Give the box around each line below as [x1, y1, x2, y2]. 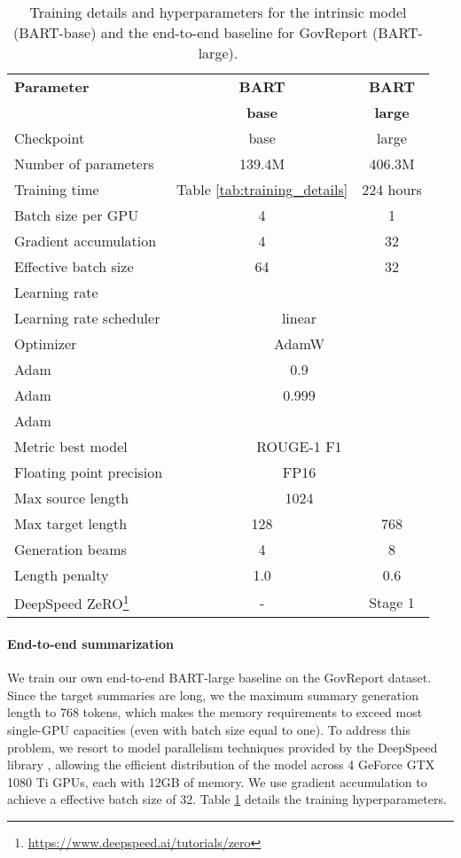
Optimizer [14, 333, 77, 354]
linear [281, 308, 317, 328]
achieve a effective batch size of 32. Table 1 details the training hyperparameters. [7, 790, 447, 808]
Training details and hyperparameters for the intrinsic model [29, 2, 407, 22]
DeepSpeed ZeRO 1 [14, 590, 129, 614]
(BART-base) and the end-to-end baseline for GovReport [12, 22, 368, 43]
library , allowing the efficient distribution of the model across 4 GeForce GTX [7, 755, 435, 774]
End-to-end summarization [7, 634, 174, 652]
